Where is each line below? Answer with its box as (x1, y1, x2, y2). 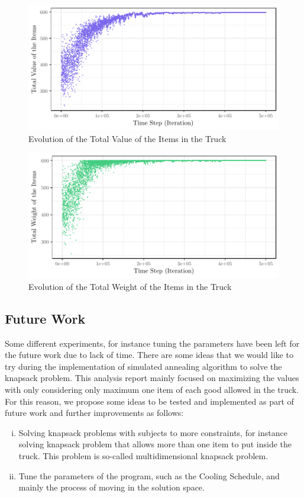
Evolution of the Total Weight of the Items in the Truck (28, 280, 232, 292)
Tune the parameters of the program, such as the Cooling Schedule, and (18, 469, 280, 482)
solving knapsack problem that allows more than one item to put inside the (18, 438, 292, 450)
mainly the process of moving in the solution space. (18, 481, 205, 493)
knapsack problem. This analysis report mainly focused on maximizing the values (5, 372, 299, 384)
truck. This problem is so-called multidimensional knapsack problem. (18, 449, 269, 461)
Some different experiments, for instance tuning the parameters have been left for (5, 337, 300, 349)
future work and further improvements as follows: (5, 406, 184, 419)
